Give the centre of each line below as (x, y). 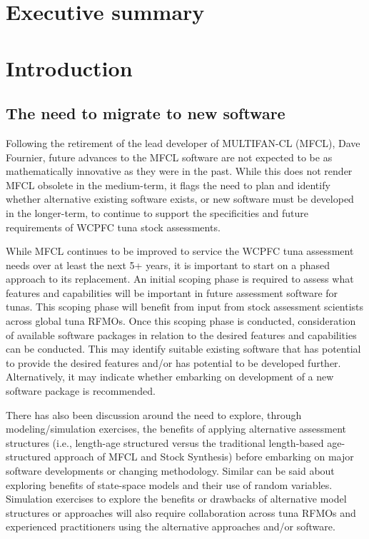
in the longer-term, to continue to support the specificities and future (157, 212)
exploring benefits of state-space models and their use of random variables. (169, 484)
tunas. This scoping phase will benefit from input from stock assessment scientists (185, 307)
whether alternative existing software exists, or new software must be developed (180, 199)
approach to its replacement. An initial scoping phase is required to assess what (180, 279)
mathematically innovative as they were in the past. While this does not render (179, 171)
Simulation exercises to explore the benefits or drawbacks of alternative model (176, 499)
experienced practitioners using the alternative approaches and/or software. (171, 527)
